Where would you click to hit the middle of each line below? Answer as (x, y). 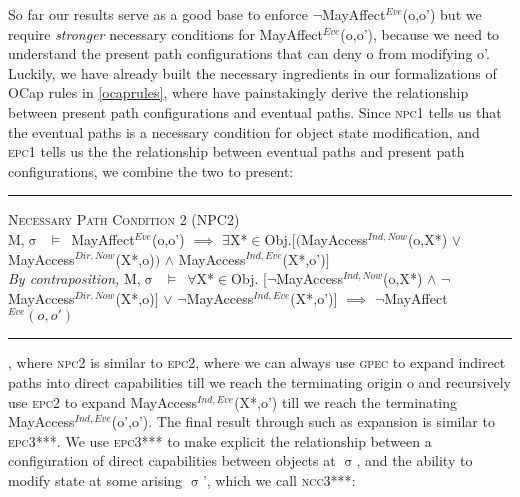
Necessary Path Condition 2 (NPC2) (124, 219)
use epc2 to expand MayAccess (103, 401)
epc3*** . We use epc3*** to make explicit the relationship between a (220, 440)
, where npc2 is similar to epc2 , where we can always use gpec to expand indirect (257, 362)
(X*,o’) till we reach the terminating (346, 401)
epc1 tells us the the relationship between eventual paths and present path (236, 151)
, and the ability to (414, 460)
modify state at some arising (95, 479)
